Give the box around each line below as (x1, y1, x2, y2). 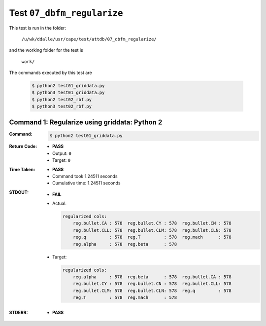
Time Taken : (9, 166, 35, 172)
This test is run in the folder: (9, 25, 66, 31)
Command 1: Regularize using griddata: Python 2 (9, 118, 163, 126)
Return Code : (9, 144, 37, 149)
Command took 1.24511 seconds (52, 173, 118, 179)
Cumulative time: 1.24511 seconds (52, 180, 121, 186)
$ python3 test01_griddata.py (32, 90, 105, 96)
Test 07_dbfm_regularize (9, 7, 123, 18)
